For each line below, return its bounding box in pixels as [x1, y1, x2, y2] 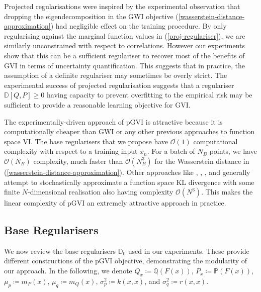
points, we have [209, 146, 257, 156]
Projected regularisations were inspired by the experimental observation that [4, 1, 240, 11]
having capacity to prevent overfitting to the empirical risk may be [47, 89, 252, 100]
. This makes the [201, 186, 253, 197]
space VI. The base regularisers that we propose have [4, 136, 168, 146]
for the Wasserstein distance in [154, 155, 249, 166]
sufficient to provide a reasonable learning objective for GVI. [4, 99, 191, 110]
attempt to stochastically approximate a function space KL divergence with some [4, 176, 254, 187]
